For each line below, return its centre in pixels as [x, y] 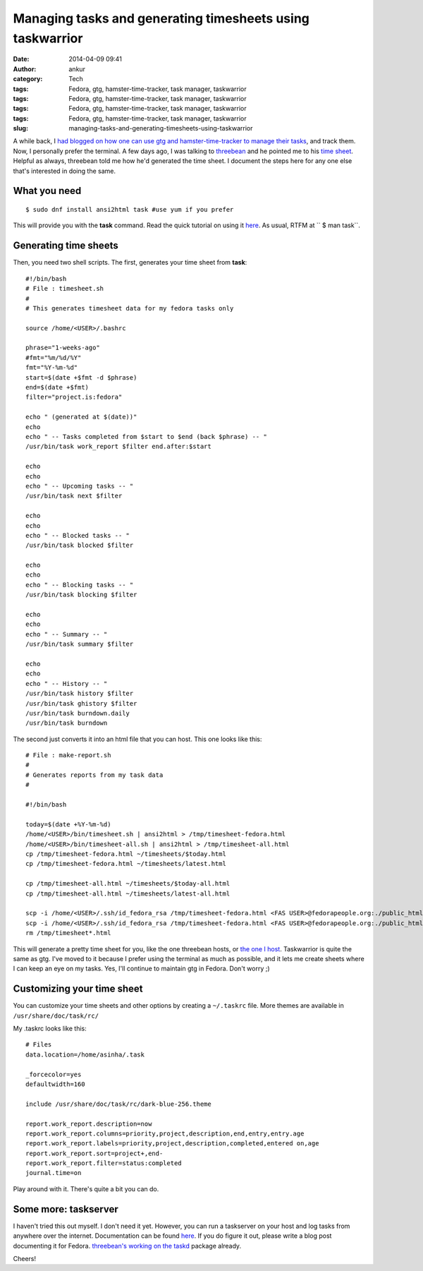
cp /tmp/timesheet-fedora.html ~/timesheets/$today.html [126, 854]
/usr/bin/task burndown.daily [78, 713]
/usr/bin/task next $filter [74, 496]
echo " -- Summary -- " [67, 634]
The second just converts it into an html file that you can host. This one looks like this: [137, 739]
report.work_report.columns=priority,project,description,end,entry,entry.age [165, 1133]
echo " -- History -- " [67, 683]
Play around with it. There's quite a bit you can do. [86, 1188]
